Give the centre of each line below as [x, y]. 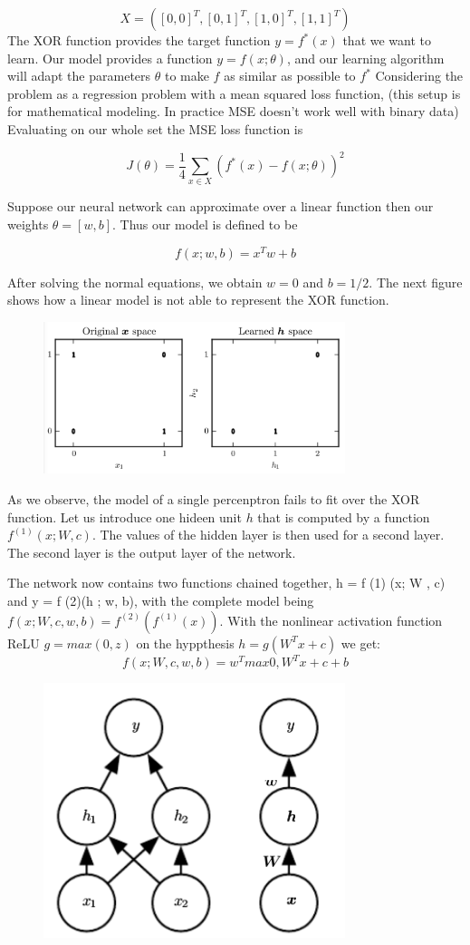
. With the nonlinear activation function [331, 620]
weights [28, 224]
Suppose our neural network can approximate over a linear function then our [221, 206]
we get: [360, 643]
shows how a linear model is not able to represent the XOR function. [198, 300]
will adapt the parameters [79, 76]
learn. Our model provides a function [110, 58]
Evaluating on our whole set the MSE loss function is [155, 128]
